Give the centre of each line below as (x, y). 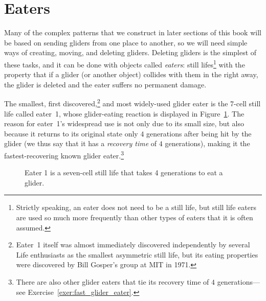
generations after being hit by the (199, 133)
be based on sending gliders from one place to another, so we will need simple (126, 42)
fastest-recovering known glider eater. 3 (64, 154)
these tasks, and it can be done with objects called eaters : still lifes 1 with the (125, 63)
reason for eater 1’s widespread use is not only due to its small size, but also (124, 123)
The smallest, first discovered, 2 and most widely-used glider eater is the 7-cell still (132, 102)
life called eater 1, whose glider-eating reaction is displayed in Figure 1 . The (124, 113)
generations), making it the (207, 143)
